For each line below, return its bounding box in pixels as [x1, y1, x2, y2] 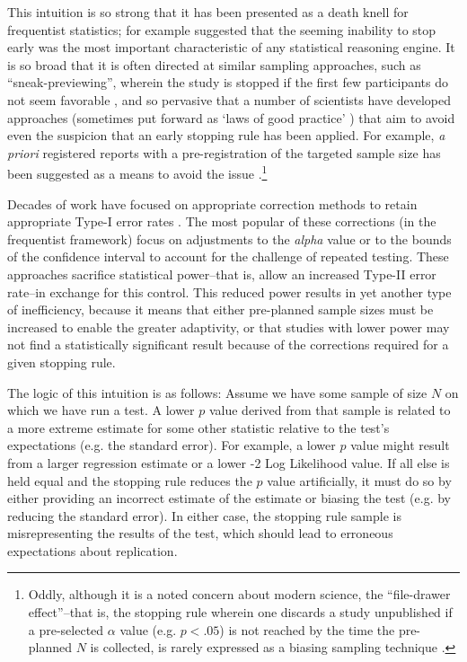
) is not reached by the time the [219, 620, 395, 639]
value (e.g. [119, 620, 177, 639]
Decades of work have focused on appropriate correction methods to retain [7, 194, 418, 213]
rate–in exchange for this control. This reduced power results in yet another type [7, 282, 452, 301]
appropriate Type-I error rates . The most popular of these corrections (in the [7, 212, 436, 231]
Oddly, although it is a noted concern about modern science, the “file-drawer [28, 585, 451, 604]
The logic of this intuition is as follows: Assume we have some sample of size [7, 383, 427, 402]
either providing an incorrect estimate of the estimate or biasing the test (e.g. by [7, 489, 451, 508]
